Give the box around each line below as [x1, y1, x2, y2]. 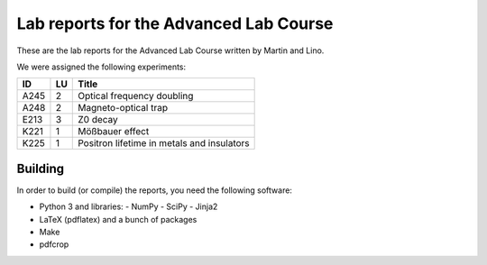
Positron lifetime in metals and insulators [78, 137, 250, 150]
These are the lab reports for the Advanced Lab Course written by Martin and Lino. [16, 45, 325, 56]
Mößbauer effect [78, 125, 150, 138]
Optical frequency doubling [78, 90, 194, 103]
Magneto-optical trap [78, 102, 169, 114]
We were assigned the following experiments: [16, 61, 187, 72]
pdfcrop [39, 239, 69, 250]
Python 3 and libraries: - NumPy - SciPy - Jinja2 [39, 201, 218, 212]
